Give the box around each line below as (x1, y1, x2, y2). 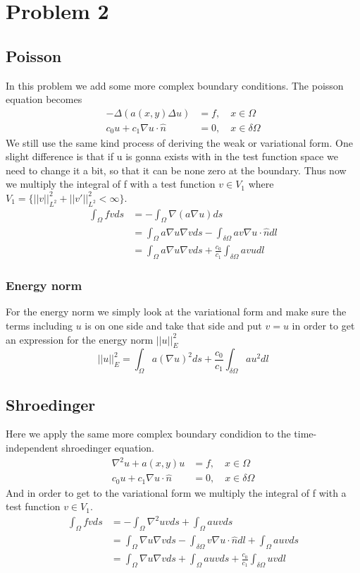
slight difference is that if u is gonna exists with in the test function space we (6, 149, 338, 164)
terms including (6, 318, 73, 332)
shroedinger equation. (61, 440, 154, 454)
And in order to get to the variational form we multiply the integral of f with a (6, 485, 347, 500)
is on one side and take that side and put (85, 318, 262, 332)
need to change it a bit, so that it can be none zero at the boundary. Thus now (6, 162, 347, 177)
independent (6, 440, 58, 454)
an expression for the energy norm (6, 332, 154, 346)
